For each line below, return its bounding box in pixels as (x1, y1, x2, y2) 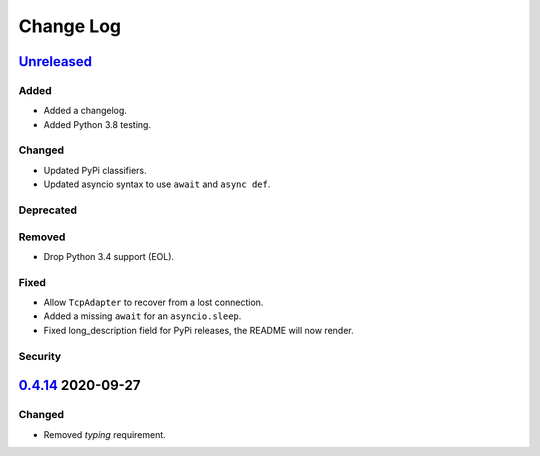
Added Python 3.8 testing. (43, 118, 152, 130)
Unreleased (18, 53, 93, 70)
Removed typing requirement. (43, 428, 167, 440)
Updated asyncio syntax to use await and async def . (43, 178, 271, 190)
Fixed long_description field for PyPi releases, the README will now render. (43, 324, 354, 336)
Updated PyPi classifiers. (43, 164, 147, 176)
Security (18, 349, 62, 363)
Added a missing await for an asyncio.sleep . (43, 310, 242, 322)
